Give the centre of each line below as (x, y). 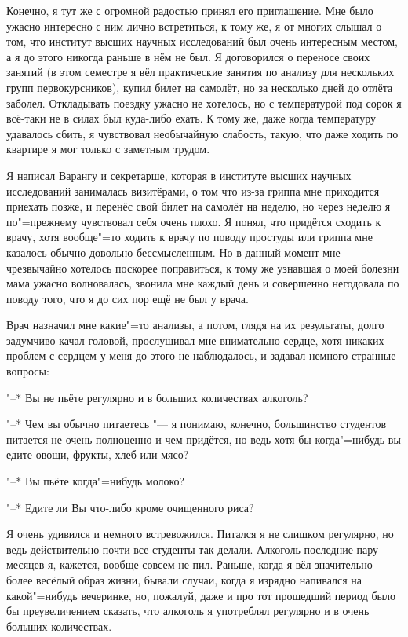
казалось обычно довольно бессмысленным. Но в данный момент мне (173, 252)
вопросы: (28, 371)
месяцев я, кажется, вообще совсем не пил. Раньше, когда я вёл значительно (189, 564)
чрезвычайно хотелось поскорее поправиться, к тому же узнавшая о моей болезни (203, 267)
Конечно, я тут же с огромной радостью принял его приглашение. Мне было (190, 10)
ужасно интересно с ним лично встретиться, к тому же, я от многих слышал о (194, 26)
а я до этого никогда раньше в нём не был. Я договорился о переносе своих (188, 56)
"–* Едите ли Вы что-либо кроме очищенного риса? (130, 507)
